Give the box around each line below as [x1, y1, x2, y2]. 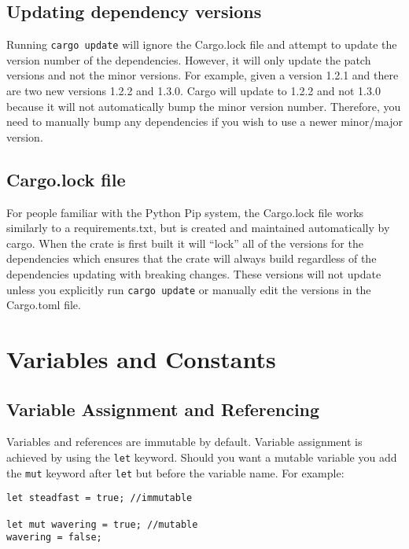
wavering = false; [6, 532, 102, 543]
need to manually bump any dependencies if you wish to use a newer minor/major [6, 113, 403, 130]
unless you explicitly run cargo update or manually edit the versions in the [6, 281, 371, 297]
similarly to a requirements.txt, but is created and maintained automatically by [6, 219, 390, 236]
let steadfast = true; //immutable [6, 492, 193, 504]
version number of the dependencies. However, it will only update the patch [6, 51, 371, 68]
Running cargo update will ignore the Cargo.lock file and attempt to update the [6, 36, 397, 53]
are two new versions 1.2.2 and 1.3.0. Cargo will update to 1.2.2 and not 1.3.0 [6, 83, 381, 99]
